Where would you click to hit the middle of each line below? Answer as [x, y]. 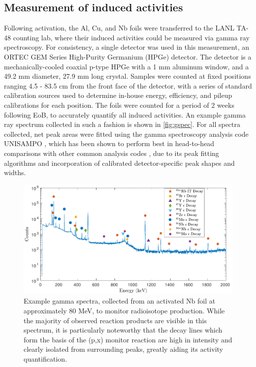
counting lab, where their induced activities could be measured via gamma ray [131, 37]
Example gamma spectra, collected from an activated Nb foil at [120, 301]
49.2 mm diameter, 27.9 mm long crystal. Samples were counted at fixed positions [128, 76]
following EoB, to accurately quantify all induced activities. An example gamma [125, 114]
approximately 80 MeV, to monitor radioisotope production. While [124, 310]
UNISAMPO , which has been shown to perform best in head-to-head [109, 143]
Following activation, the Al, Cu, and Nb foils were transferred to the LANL [119, 28]
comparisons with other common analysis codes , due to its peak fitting [112, 153]
